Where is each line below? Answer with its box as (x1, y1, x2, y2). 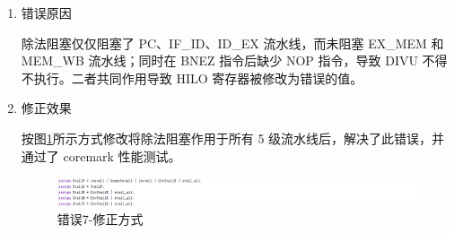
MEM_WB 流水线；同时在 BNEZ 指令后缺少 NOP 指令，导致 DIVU (21, 51, 418, 70)
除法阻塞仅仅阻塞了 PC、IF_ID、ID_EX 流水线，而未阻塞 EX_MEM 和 (21, 33, 444, 52)
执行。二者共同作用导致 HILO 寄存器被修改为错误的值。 (33, 68, 363, 87)
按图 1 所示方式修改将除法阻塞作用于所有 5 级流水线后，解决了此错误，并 (21, 128, 445, 147)
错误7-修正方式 (57, 210, 144, 229)
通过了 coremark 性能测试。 (21, 146, 181, 165)
